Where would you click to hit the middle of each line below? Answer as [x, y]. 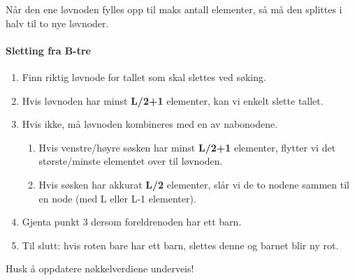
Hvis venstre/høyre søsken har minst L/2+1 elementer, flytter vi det [187, 147]
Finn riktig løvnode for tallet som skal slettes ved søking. [144, 76]
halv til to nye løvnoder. [57, 23]
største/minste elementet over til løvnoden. [131, 161]
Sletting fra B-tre [48, 50]
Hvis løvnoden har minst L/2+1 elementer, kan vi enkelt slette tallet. [173, 100]
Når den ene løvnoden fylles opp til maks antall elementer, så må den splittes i [174, 9]
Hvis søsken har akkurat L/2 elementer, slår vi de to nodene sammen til [194, 184]
